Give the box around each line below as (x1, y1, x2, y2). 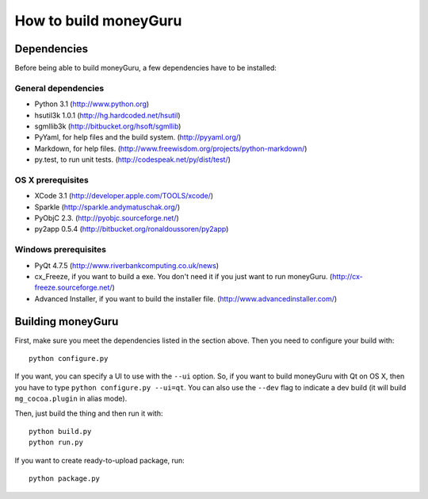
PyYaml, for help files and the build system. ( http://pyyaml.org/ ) (34, 132, 242, 142)
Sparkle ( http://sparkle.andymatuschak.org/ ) (34, 202, 181, 212)
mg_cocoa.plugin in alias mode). (14, 393, 128, 404)
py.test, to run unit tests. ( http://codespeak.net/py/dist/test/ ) (34, 155, 231, 164)
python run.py (29, 438, 83, 447)
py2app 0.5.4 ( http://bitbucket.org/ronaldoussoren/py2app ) (34, 225, 229, 234)
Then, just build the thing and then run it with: (14, 409, 163, 418)
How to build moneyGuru (14, 12, 182, 29)
